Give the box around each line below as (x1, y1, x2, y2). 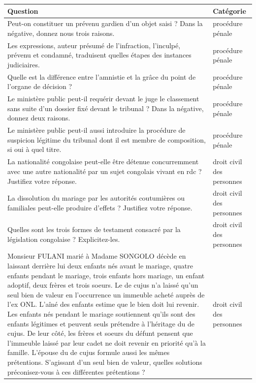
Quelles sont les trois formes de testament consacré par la (7, 224, 181, 235)
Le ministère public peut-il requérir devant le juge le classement (7, 93, 199, 104)
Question (7, 5, 38, 16)
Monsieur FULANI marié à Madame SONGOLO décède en (7, 251, 186, 261)
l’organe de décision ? (7, 81, 72, 91)
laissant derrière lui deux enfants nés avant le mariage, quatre (7, 261, 193, 270)
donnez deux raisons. (7, 113, 70, 123)
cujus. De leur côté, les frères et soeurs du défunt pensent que (7, 328, 193, 338)
